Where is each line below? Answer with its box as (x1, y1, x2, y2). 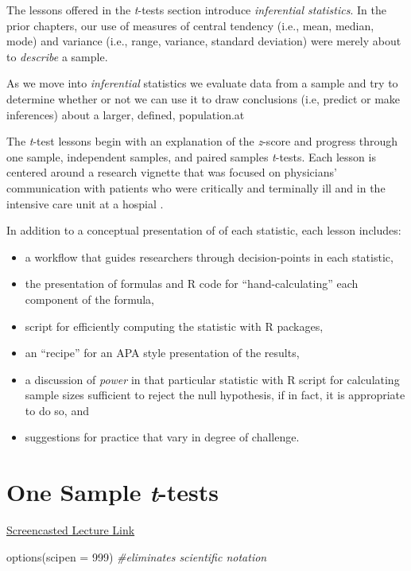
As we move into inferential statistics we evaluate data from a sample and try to (6, 75, 398, 91)
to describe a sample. (6, 48, 108, 64)
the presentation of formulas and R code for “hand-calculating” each (25, 275, 359, 292)
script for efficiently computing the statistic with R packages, (25, 317, 324, 334)
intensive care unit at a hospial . (6, 195, 164, 212)
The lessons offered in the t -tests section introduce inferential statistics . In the (6, 2, 386, 17)
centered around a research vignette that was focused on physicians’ (6, 164, 337, 181)
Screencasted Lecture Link (6, 522, 135, 538)
